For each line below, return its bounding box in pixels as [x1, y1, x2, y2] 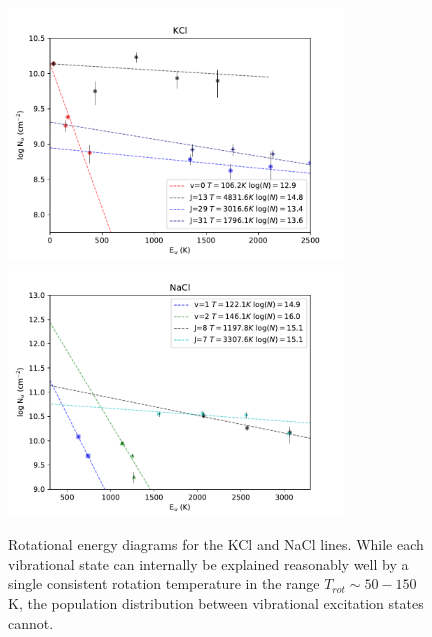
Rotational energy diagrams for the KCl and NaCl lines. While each [8, 534, 424, 555]
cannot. [8, 612, 54, 633]
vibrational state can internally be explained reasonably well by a [8, 553, 409, 574]
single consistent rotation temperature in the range [8, 573, 320, 594]
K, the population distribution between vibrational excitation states [8, 592, 424, 613]
